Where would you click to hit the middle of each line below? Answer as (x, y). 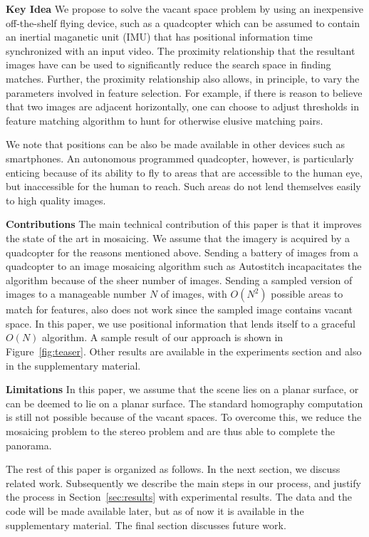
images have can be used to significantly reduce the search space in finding (168, 64)
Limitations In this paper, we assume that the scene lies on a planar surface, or (182, 389)
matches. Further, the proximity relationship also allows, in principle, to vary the (183, 78)
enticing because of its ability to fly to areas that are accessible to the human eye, (184, 172)
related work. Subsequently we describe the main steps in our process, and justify (183, 483)
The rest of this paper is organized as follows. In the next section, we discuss (173, 469)
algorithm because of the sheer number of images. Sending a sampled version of (179, 280)
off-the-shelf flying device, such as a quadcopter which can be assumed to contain (183, 22)
